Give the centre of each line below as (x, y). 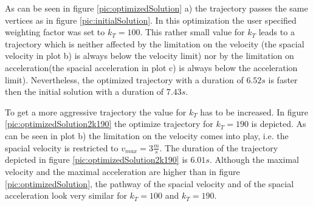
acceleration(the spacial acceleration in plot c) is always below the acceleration (151, 67)
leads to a (277, 32)
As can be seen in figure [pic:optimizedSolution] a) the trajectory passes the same (156, 8)
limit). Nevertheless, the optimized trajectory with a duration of (124, 79)
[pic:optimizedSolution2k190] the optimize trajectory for (109, 124)
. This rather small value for (192, 32)
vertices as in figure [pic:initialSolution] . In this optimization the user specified (151, 20)
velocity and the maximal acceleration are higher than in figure (122, 171)
